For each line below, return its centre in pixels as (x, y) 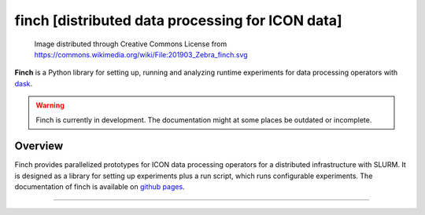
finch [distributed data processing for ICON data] (178, 20)
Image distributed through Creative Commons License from (131, 44)
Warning (50, 105)
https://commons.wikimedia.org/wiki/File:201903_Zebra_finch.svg (141, 54)
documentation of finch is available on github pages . (100, 187)
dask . (24, 83)
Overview (39, 146)
